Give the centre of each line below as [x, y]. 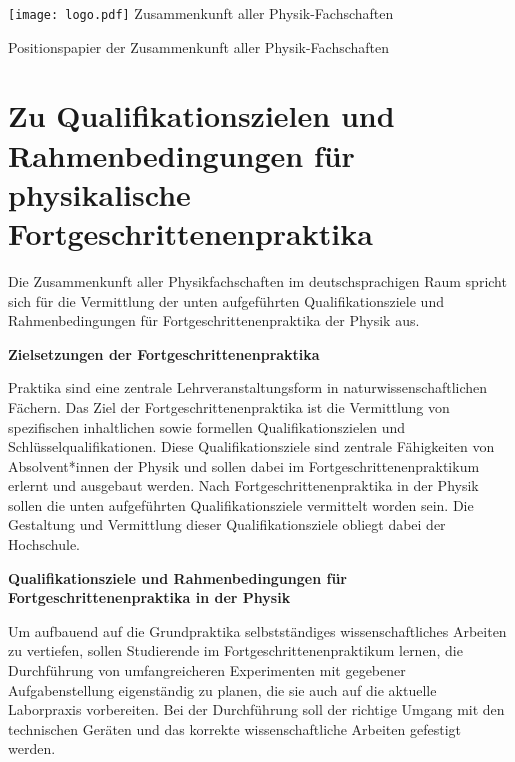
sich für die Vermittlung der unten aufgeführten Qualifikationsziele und [226, 300]
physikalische [99, 193]
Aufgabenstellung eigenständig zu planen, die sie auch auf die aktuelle [222, 689]
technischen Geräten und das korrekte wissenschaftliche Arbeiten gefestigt [234, 728]
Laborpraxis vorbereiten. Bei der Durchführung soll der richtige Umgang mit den [256, 709]
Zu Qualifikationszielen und [201, 115]
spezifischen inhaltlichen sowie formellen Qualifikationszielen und [207, 426]
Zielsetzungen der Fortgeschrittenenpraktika [164, 353]
